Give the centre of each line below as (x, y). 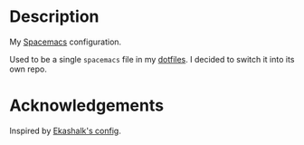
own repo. (28, 69)
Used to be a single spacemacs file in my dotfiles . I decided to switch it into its (152, 59)
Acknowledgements (87, 106)
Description (54, 17)
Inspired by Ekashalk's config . (66, 130)
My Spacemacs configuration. (66, 42)
